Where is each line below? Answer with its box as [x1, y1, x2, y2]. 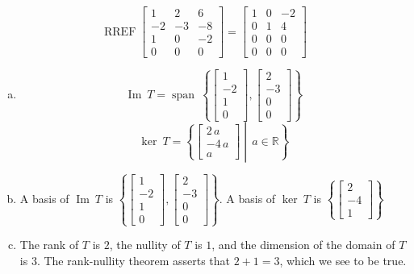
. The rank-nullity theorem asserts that [36, 251, 230, 268]
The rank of [19, 236, 79, 253]
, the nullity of [109, 236, 181, 253]
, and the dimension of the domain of [211, 236, 395, 253]
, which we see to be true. [279, 251, 407, 268]
